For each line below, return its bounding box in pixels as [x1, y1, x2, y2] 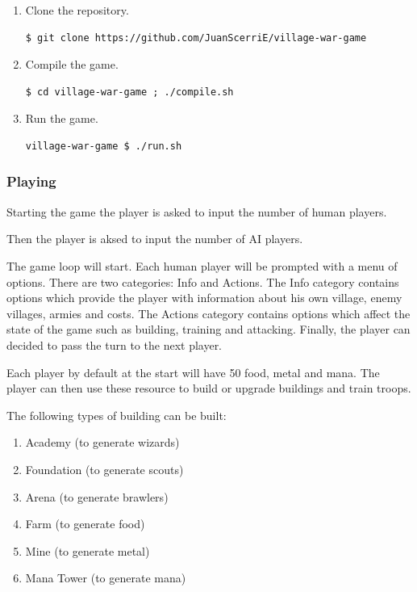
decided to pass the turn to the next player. [6, 336, 223, 353]
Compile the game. [25, 56, 119, 73]
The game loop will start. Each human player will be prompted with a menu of [6, 257, 398, 274]
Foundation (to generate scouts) [25, 460, 184, 477]
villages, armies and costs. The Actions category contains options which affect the [6, 304, 411, 321]
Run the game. [25, 110, 98, 127]
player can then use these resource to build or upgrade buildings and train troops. [6, 380, 411, 397]
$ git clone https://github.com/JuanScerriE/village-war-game [25, 31, 367, 44]
